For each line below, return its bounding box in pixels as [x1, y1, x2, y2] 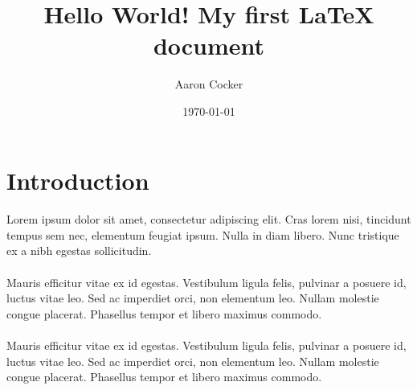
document [153, 29, 265, 62]
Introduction [6, 163, 149, 196]
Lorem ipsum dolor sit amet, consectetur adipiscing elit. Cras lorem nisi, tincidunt [6, 211, 411, 228]
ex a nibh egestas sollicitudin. [6, 242, 152, 259]
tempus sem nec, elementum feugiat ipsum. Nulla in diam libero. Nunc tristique [6, 226, 399, 243]
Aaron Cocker [174, 76, 243, 92]
